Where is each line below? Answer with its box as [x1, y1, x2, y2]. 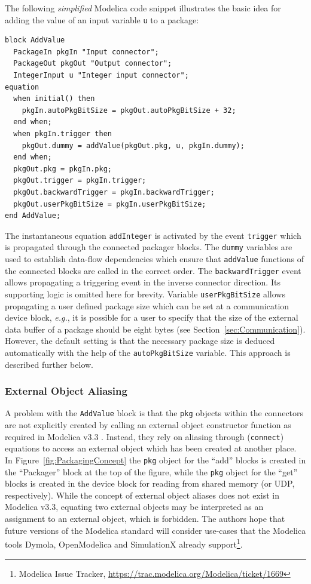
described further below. [5, 358, 93, 370]
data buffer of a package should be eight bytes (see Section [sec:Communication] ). [5, 322, 306, 335]
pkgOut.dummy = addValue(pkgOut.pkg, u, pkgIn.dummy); [22, 141, 245, 150]
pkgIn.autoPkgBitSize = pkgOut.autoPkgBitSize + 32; [22, 106, 236, 115]
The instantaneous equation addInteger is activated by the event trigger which [5, 229, 301, 241]
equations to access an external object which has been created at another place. [5, 442, 297, 454]
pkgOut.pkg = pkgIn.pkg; [13, 164, 112, 173]
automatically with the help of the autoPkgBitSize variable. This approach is [5, 346, 291, 358]
